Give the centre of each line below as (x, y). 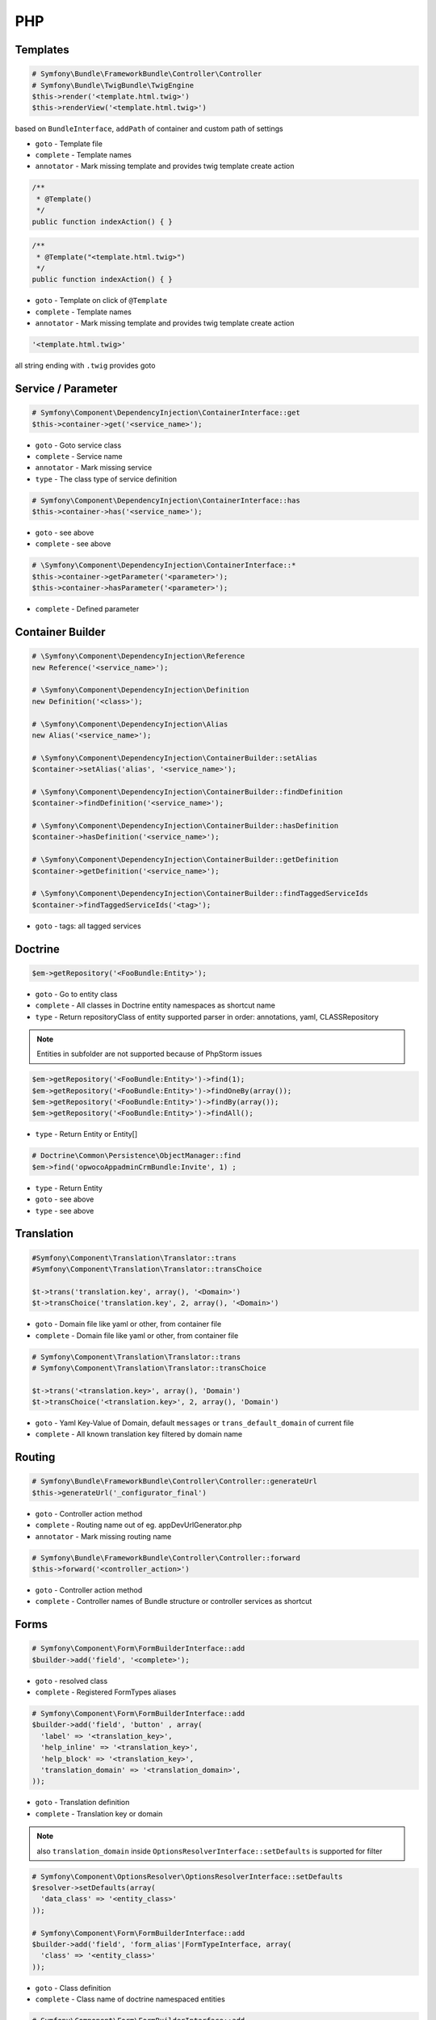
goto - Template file (69, 143)
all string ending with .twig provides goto (85, 366)
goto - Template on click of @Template (101, 301)
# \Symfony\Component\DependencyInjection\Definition (140, 690)
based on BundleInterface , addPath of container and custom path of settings (149, 128)
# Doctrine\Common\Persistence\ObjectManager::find (136, 1156)
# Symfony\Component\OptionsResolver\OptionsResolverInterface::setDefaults (187, 1876)
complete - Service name (79, 456)
